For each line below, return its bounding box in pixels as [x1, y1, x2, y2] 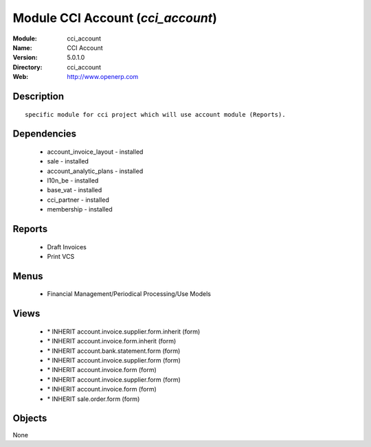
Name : [12, 43, 32, 51]
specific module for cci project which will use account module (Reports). [25, 111, 286, 118]
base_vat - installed [47, 186, 102, 194]
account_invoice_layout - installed [47, 148, 144, 156]
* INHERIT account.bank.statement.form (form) [47, 347, 181, 355]
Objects [12, 413, 47, 424]
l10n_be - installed [47, 176, 99, 185]
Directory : [12, 62, 43, 71]
